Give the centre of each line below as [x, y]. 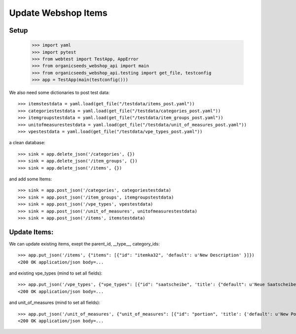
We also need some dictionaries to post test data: [59, 93]
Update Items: [31, 232]
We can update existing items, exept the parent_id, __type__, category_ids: [84, 244]
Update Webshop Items [58, 13]
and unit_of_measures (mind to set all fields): [55, 303]
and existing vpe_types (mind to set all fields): [56, 273]
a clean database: [27, 143]
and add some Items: [30, 179]
